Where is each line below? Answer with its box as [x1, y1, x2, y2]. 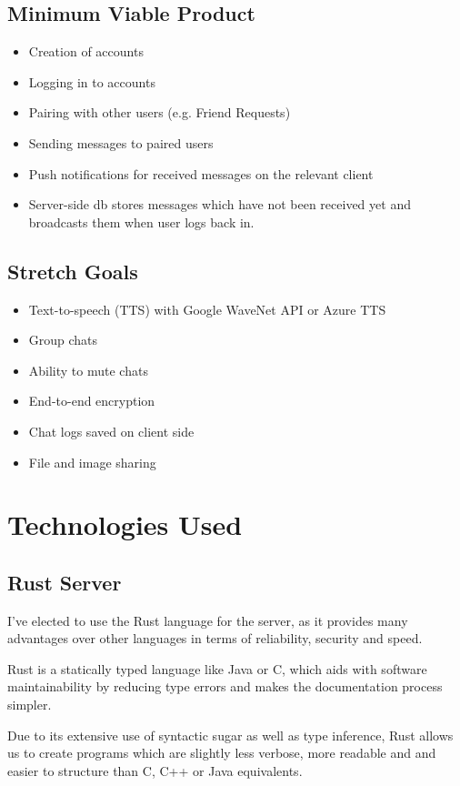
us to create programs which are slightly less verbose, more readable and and [7, 743, 436, 762]
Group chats [28, 330, 98, 349]
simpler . [7, 695, 52, 714]
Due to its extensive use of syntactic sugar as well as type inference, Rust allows [7, 725, 454, 744]
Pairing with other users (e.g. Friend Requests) [28, 103, 291, 122]
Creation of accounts [28, 42, 144, 61]
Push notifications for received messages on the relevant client [28, 164, 374, 183]
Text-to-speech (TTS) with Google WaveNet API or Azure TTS [28, 299, 386, 318]
